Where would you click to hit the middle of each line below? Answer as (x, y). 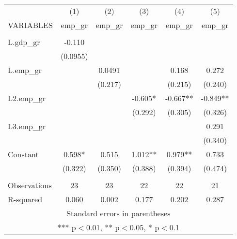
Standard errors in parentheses (118, 213)
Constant (23, 154)
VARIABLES (30, 25)
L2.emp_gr (27, 98)
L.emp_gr (25, 70)
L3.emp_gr (27, 126)
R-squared (25, 199)
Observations (30, 185)
